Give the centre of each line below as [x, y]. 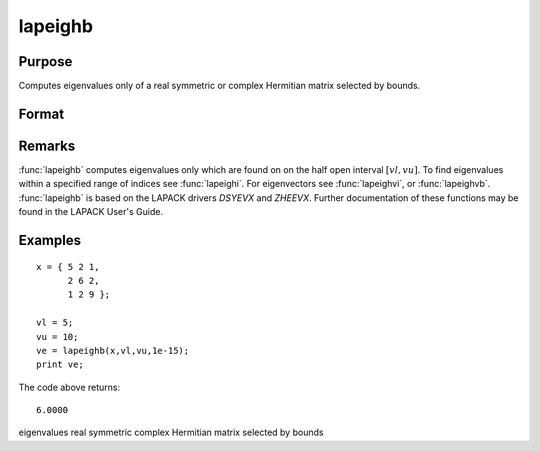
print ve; [60, 364]
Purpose [45, 61]
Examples [50, 240]
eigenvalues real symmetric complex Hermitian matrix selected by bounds [171, 432]
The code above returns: [69, 387]
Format [41, 113]
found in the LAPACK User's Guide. [91, 212]
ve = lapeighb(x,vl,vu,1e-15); [113, 350]
